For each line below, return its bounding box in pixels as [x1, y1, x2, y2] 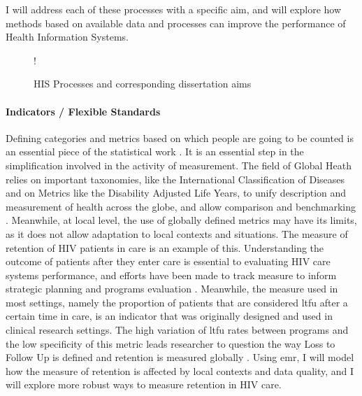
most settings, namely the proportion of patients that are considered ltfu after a [6, 295, 348, 309]
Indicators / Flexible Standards [6, 104, 161, 118]
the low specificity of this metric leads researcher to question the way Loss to [6, 336, 335, 351]
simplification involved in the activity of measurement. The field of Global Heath [6, 157, 352, 172]
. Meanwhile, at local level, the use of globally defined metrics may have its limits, [6, 213, 357, 227]
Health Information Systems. [6, 29, 129, 44]
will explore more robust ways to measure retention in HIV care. [6, 377, 282, 392]
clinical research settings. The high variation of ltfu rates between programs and [6, 323, 349, 337]
